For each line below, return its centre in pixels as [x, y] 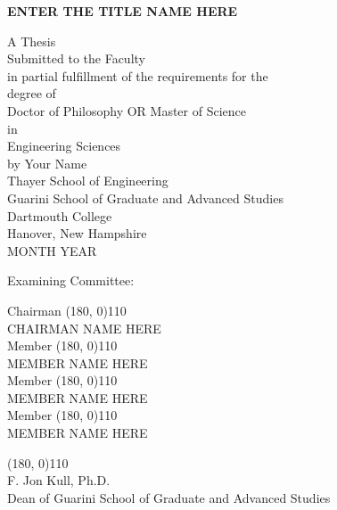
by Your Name [47, 163]
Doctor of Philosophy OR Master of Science [127, 110]
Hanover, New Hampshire [77, 233]
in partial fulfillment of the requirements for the [138, 75]
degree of [32, 93]
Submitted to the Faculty [76, 58]
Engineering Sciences [64, 146]
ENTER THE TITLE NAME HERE [123, 11]
